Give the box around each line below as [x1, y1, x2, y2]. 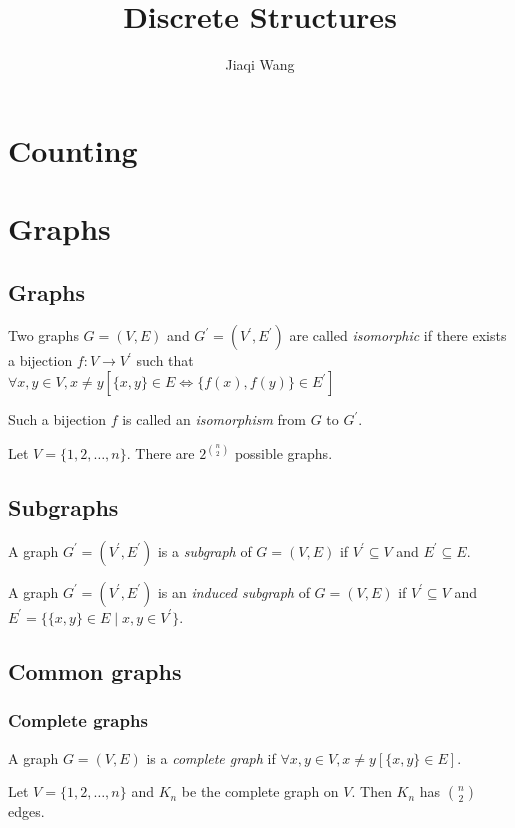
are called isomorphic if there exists [289, 325, 507, 346]
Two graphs [8, 325, 79, 346]
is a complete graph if [146, 747, 276, 768]
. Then [351, 781, 392, 802]
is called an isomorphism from [122, 409, 306, 430]
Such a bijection [8, 409, 107, 430]
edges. [8, 801, 45, 822]
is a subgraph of [157, 540, 252, 561]
